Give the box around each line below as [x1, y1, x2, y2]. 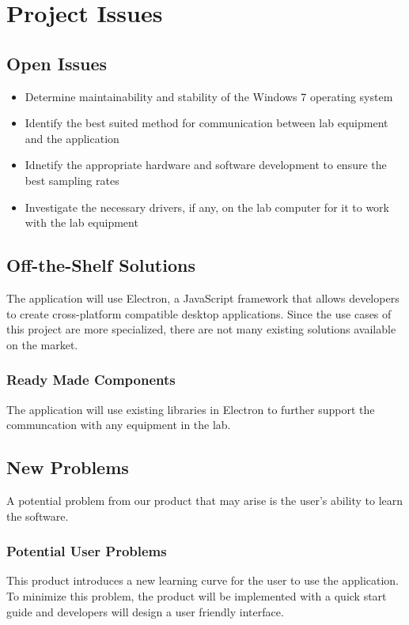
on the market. [6, 336, 78, 352]
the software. [6, 507, 69, 524]
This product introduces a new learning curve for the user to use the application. [6, 572, 400, 589]
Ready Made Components [6, 370, 176, 390]
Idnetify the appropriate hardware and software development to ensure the [25, 156, 387, 173]
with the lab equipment [25, 214, 138, 231]
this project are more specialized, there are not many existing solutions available [6, 321, 396, 337]
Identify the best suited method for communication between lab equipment [25, 115, 388, 131]
